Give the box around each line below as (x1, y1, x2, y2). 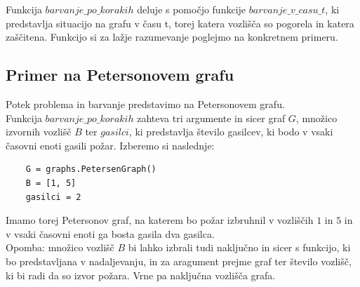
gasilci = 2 (25, 192, 81, 202)
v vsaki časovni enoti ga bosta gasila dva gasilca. (6, 226, 215, 241)
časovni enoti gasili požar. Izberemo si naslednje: (6, 138, 215, 152)
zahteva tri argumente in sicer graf (137, 110, 286, 125)
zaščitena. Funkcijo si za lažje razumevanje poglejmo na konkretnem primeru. (6, 29, 338, 44)
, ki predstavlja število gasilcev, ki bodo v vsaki (128, 124, 333, 139)
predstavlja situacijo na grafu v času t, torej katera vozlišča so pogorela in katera (6, 15, 354, 30)
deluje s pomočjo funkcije (137, 2, 246, 16)
